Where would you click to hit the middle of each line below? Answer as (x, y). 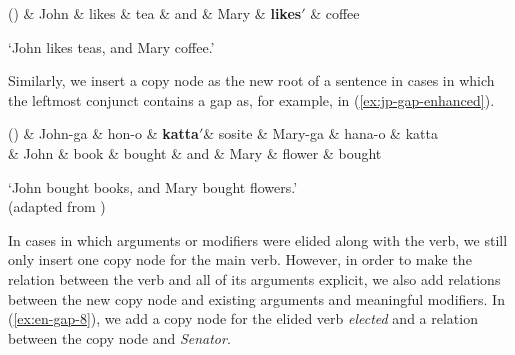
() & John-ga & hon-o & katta (103, 133)
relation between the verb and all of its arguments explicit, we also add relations (254, 278)
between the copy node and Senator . (119, 337)
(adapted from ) (57, 206)
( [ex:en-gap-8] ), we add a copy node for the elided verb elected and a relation (243, 318)
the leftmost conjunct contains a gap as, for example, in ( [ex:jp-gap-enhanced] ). (251, 99)
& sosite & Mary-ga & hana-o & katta (320, 133)
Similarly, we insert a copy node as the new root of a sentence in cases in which (251, 80)
